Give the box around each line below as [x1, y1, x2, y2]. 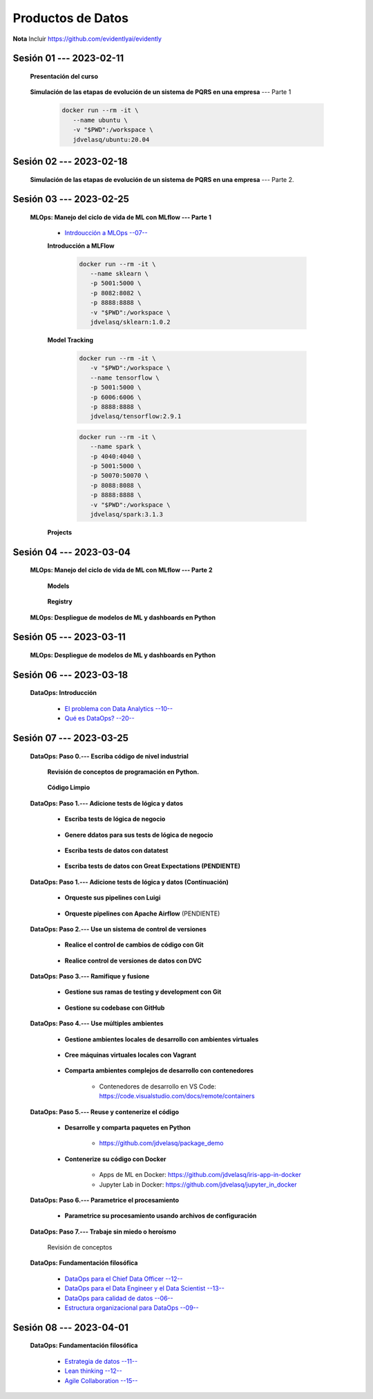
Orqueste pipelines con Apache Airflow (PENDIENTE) [64, 909, 220, 918]
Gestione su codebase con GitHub [64, 1003, 165, 1012]
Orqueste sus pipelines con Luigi [64, 893, 161, 902]
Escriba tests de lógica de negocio [64, 815, 166, 823]
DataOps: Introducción [30, 689, 97, 697]
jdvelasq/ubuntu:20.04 [73, 136, 150, 143]
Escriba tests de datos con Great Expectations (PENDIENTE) [64, 862, 241, 871]
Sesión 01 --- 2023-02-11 [12, 53, 124, 64]
